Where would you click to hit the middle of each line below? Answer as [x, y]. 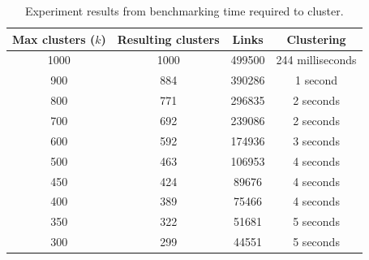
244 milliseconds [316, 60]
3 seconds [316, 140]
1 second [316, 80]
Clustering [316, 39]
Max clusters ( [54, 39]
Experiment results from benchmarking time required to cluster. [184, 11]
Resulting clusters [168, 39]
